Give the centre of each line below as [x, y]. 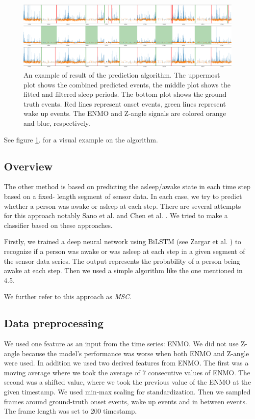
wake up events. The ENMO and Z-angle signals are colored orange [125, 113]
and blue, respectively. [57, 123]
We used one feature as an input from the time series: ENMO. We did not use [121, 344]
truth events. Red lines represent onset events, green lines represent [125, 103]
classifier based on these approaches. [58, 225]
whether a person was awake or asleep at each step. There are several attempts [123, 206]
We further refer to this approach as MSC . [68, 296]
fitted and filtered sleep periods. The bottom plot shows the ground [125, 94]
